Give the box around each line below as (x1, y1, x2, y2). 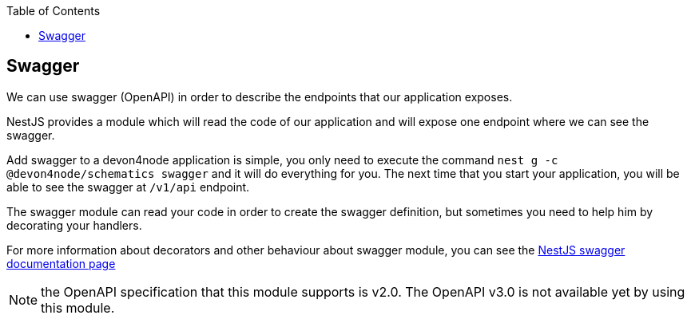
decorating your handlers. (6, 218, 142, 232)
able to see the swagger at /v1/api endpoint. (6, 179, 250, 194)
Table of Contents (6, 4, 101, 18)
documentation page (6, 256, 116, 270)
